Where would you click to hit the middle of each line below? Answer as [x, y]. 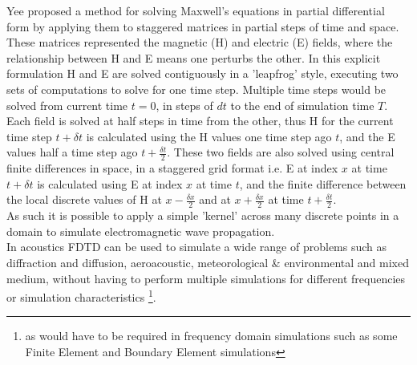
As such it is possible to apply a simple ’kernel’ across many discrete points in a [203, 215]
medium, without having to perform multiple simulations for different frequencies [206, 278]
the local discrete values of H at [84, 199]
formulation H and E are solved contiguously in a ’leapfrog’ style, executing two [202, 73]
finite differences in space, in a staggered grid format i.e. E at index [172, 168]
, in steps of [184, 105]
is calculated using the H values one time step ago [209, 136]
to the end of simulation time [302, 105]
